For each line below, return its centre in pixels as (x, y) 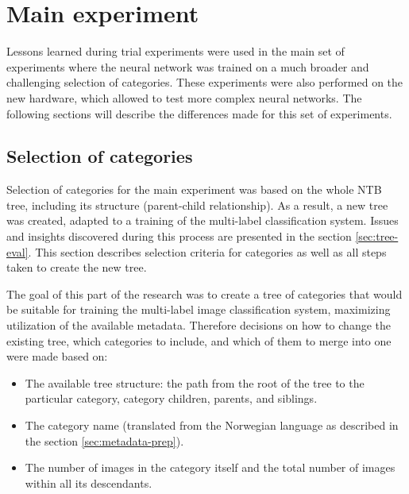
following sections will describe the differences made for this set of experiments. (199, 113)
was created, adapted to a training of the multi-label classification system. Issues (203, 220)
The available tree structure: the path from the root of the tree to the (195, 382)
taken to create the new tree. (77, 267)
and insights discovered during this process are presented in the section (179, 236)
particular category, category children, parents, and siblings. (171, 398)
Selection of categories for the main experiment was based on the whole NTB (194, 189)
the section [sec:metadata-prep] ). (104, 440)
